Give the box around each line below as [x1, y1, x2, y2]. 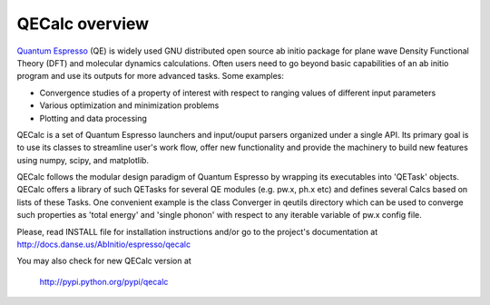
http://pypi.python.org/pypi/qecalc [39, 276, 169, 287]
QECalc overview [16, 14, 150, 34]
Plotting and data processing [39, 113, 147, 123]
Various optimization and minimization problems [39, 100, 220, 111]
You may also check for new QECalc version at [16, 255, 192, 267]
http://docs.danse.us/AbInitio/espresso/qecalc [16, 239, 191, 250]
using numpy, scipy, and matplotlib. [16, 154, 150, 165]
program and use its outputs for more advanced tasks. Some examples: [16, 71, 285, 82]
